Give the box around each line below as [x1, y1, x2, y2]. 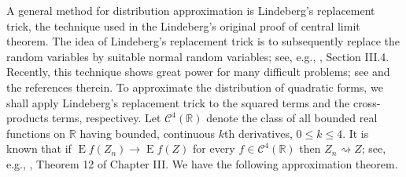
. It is [342, 125, 369, 141]
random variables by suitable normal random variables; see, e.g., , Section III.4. [6, 48, 389, 64]
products [6, 110, 49, 126]
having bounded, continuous [79, 125, 216, 141]
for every [192, 140, 235, 157]
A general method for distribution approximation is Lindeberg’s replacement [6, 2, 375, 18]
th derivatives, [224, 125, 293, 141]
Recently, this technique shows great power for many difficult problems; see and [6, 63, 390, 80]
